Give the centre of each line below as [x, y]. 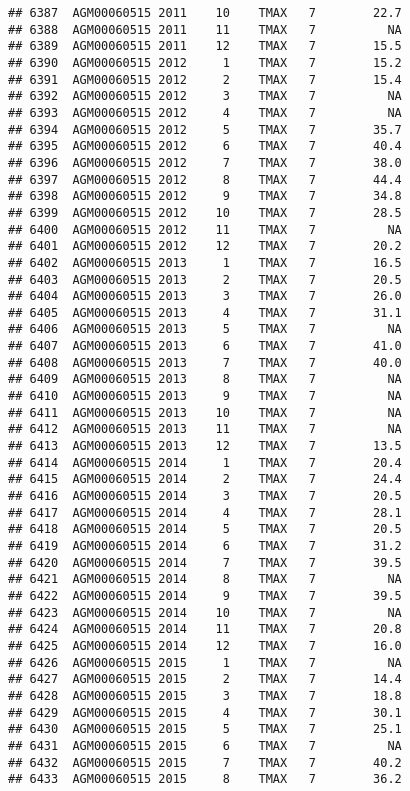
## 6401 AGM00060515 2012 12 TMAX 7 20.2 [205, 246]
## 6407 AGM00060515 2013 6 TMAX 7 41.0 [205, 346]
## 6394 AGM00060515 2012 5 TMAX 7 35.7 [205, 129]
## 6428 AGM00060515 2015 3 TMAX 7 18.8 [205, 695]
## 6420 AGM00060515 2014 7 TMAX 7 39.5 [205, 562]
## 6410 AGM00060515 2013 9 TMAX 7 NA [205, 396]
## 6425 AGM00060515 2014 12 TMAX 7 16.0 [205, 645]
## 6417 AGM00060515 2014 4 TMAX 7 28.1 [205, 512]
